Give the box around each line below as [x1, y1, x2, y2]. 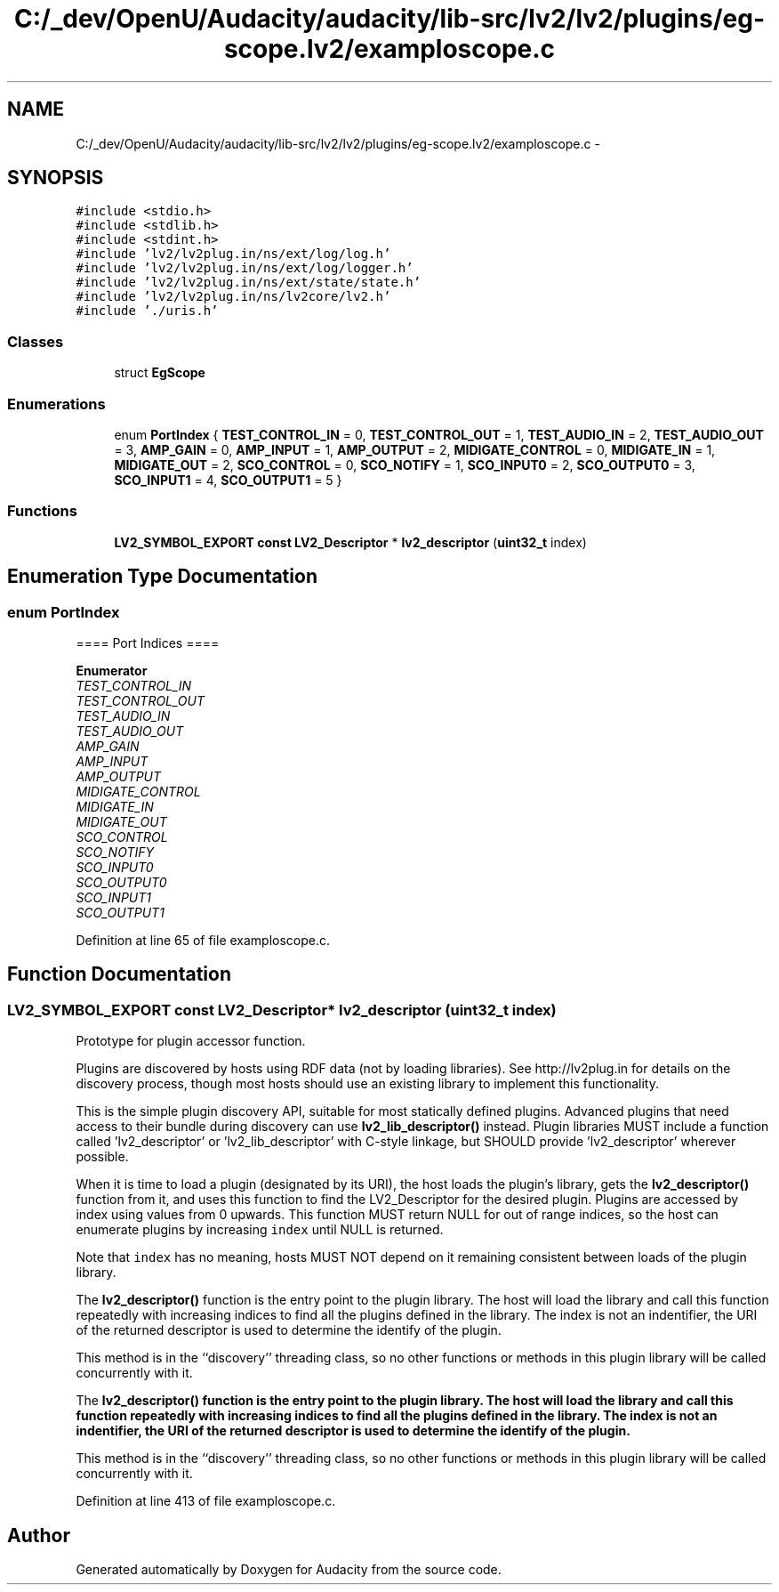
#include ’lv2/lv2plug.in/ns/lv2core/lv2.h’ [76, 289, 391, 304]
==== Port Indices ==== [76, 634, 220, 651]
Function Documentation [7, 963, 231, 986]
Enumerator [76, 662, 148, 678]
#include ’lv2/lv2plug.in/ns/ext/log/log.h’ [76, 246, 391, 262]
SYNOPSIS [7, 166, 104, 190]
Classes [7, 332, 64, 351]
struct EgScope [114, 365, 205, 381]
